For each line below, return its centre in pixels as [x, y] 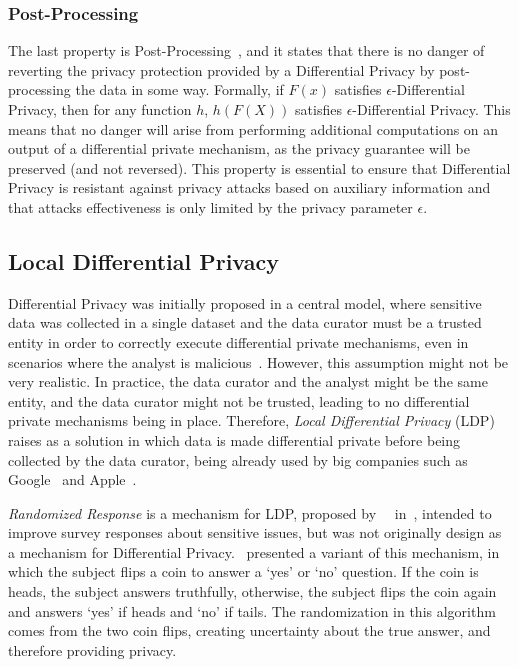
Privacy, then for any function [100, 109]
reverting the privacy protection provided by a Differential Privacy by [221, 69]
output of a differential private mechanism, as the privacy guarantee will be [239, 148]
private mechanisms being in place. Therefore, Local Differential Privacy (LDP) [251, 420]
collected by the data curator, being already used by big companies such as [238, 459]
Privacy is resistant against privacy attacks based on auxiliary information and [249, 187]
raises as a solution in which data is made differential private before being [234, 439]
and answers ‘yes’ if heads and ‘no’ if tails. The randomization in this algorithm [252, 610]
